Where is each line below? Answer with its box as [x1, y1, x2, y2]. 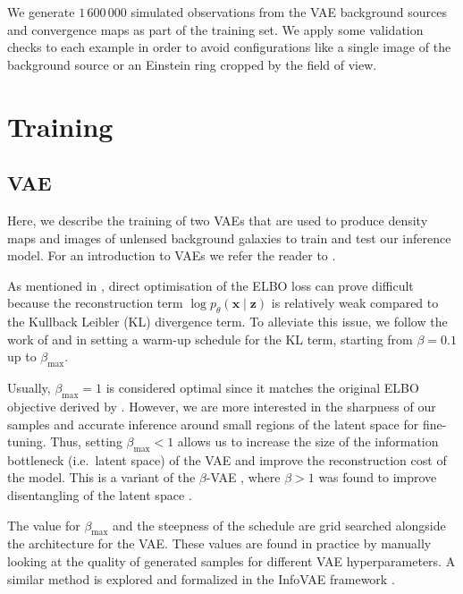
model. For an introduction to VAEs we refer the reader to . [7, 246, 336, 265]
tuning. [7, 432, 46, 451]
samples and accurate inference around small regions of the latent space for [7, 414, 419, 433]
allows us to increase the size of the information [177, 432, 439, 451]
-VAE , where [206, 468, 281, 487]
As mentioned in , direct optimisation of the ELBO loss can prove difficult [7, 276, 414, 294]
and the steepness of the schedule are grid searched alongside [113, 515, 446, 534]
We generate [7, 3, 75, 21]
